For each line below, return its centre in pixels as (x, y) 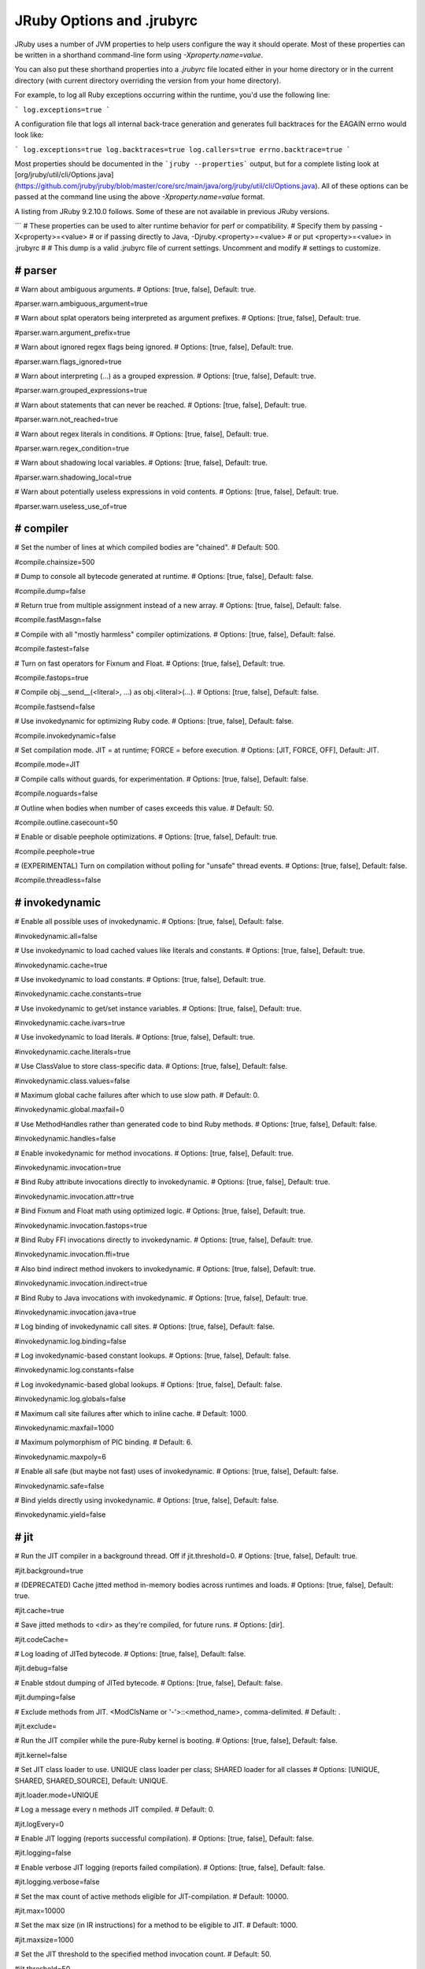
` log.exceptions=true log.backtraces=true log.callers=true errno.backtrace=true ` (183, 149)
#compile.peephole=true (55, 851)
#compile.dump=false (50, 591)
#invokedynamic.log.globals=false (70, 1399)
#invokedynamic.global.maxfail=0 (70, 1110)
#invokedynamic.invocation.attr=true (74, 1196)
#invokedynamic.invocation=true (68, 1167)
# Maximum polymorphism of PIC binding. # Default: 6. (103, 1442)
